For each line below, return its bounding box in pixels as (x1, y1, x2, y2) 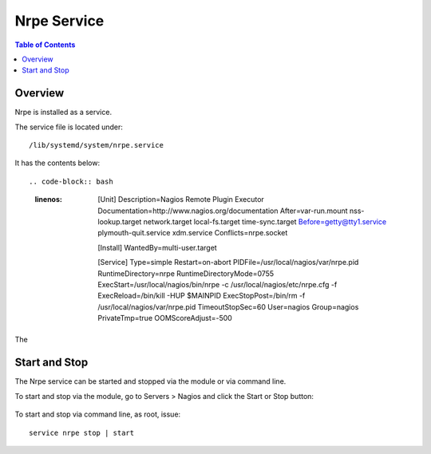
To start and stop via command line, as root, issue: (14, 409, 181, 419)
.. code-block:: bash (29, 176, 113, 186)
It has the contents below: (14, 158, 100, 168)
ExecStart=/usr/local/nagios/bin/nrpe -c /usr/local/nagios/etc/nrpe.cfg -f (97, 279, 338, 289)
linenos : (34, 195, 63, 204)
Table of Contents (14, 40, 76, 49)
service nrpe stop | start (29, 428, 135, 437)
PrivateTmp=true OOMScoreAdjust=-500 (97, 314, 233, 323)
